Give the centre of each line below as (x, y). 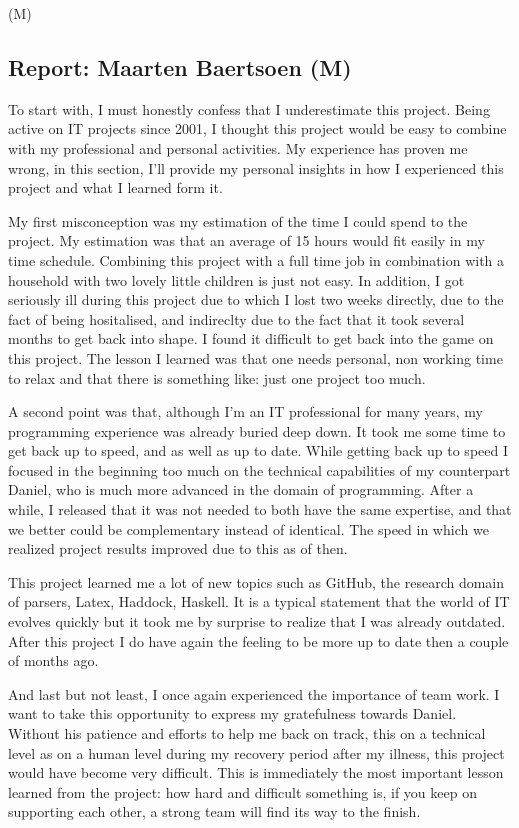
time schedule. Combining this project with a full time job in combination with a (256, 259)
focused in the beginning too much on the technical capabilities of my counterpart (259, 469)
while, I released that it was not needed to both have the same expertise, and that (260, 509)
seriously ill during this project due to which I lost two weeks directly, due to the (256, 299)
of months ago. (53, 660)
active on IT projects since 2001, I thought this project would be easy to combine (257, 128)
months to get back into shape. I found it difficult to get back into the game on (251, 338)
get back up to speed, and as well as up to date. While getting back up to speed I (258, 450)
